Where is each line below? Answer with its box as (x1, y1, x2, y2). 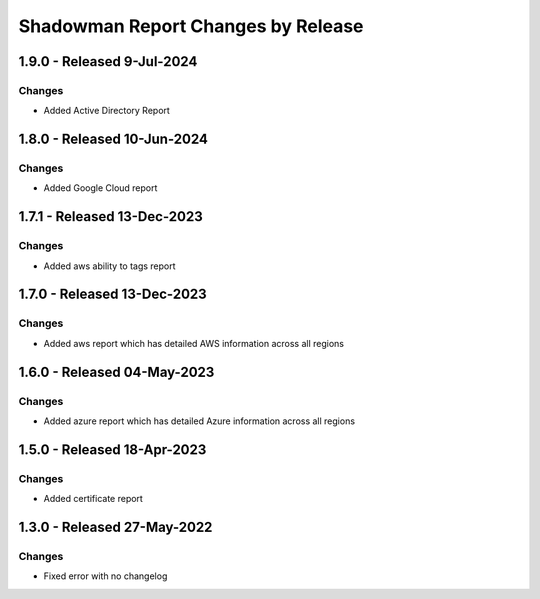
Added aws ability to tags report (43, 260, 176, 272)
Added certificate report (43, 493, 144, 505)
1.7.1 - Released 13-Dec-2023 (18, 208, 204, 225)
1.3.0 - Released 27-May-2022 (18, 518, 213, 535)
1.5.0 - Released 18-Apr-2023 (18, 441, 207, 458)
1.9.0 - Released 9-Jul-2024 (18, 53, 198, 70)
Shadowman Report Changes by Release (18, 15, 364, 37)
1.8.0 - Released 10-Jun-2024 (18, 131, 209, 148)
